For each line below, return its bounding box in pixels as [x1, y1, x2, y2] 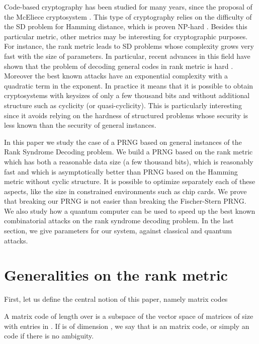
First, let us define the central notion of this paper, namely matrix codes [4, 294, 228, 304]
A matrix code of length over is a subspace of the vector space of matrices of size [4, 310, 253, 321]
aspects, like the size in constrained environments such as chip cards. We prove [4, 186, 247, 196]
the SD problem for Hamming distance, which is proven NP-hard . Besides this [4, 21, 247, 32]
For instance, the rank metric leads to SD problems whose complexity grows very [4, 41, 254, 51]
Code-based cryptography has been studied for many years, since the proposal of [4, 2, 252, 12]
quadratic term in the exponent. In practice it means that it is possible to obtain [4, 80, 253, 91]
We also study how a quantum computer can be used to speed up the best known [4, 205, 255, 216]
